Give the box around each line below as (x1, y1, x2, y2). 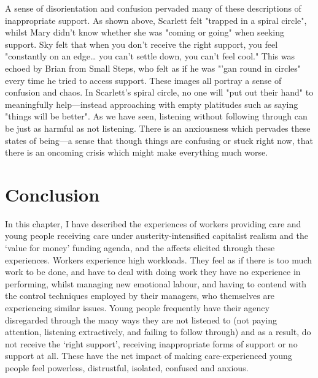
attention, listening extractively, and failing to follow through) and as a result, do (5, 325, 311, 338)
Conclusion (5, 181, 100, 206)
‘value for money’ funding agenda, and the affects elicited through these (5, 241, 275, 254)
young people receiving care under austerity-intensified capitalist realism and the (5, 229, 309, 242)
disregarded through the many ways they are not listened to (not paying (5, 313, 277, 326)
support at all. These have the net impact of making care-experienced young (5, 349, 292, 362)
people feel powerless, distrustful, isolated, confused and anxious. (5, 361, 249, 374)
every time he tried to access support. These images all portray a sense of (5, 74, 282, 86)
